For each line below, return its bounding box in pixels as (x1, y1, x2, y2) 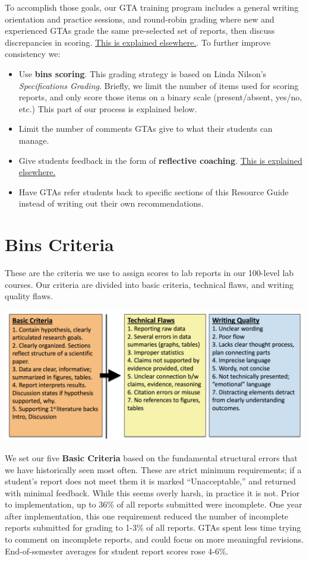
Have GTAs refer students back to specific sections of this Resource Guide (18, 185, 289, 198)
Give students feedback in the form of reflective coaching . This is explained (18, 154, 302, 166)
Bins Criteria (5, 232, 114, 256)
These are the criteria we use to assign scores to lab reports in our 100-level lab (5, 267, 294, 279)
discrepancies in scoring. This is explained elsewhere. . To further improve (5, 36, 271, 48)
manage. (18, 134, 49, 146)
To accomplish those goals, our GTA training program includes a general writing (5, 1, 299, 13)
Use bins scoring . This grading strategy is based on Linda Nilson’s (18, 67, 267, 80)
